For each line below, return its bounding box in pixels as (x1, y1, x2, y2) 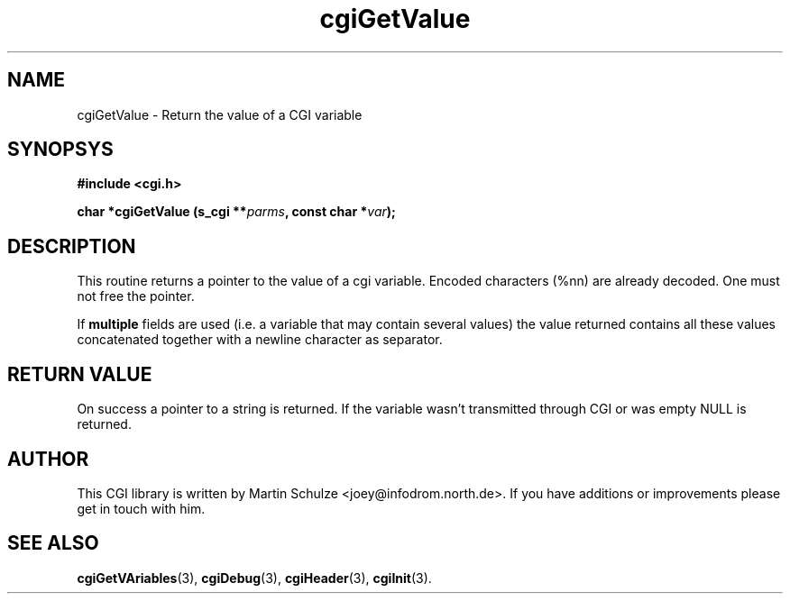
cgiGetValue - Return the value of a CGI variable (77, 106, 363, 123)
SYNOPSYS (7, 138, 114, 161)
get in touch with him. (77, 500, 206, 516)
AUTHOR (7, 447, 89, 470)
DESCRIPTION (7, 234, 136, 258)
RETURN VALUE (7, 362, 152, 386)
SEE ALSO (7, 532, 99, 555)
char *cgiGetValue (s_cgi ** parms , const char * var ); (77, 204, 396, 220)
